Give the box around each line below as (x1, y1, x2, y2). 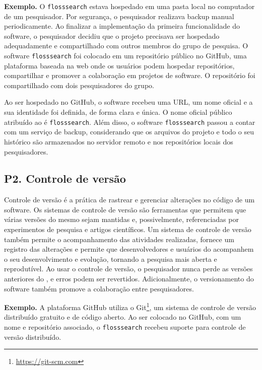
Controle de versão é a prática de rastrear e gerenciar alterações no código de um (4, 194, 255, 205)
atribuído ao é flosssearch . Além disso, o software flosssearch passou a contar (4, 116, 255, 127)
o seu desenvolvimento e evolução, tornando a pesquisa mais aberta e (4, 253, 217, 264)
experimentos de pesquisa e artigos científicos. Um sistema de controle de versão (4, 224, 251, 235)
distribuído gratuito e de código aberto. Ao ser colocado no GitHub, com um (4, 312, 241, 322)
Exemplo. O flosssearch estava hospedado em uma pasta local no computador (4, 1, 255, 11)
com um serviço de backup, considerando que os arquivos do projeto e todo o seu (4, 126, 254, 137)
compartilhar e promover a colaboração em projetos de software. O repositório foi (4, 70, 255, 81)
